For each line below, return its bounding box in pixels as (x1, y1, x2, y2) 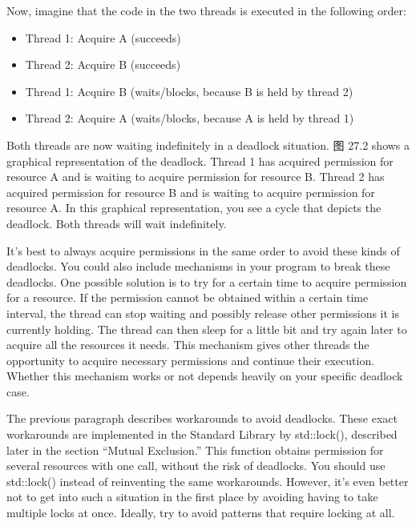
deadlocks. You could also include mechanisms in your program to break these (6, 258, 390, 275)
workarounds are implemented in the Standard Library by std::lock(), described (6, 426, 398, 443)
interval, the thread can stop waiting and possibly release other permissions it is (6, 304, 400, 321)
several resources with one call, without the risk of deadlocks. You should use (6, 457, 386, 474)
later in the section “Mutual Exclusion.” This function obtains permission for (6, 441, 384, 458)
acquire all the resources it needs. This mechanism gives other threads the (6, 336, 370, 353)
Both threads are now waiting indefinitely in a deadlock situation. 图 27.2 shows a (6, 136, 410, 153)
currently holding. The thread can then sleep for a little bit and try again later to (6, 320, 407, 337)
